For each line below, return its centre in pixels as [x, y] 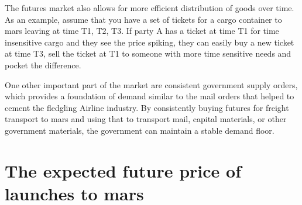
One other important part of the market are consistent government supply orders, [151, 84]
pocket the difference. [43, 65]
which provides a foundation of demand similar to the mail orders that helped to [150, 96]
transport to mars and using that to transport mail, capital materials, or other [146, 119]
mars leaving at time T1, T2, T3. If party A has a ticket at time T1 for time [142, 31]
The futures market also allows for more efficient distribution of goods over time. [150, 8]
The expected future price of [123, 170]
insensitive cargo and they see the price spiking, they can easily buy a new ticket [150, 42]
